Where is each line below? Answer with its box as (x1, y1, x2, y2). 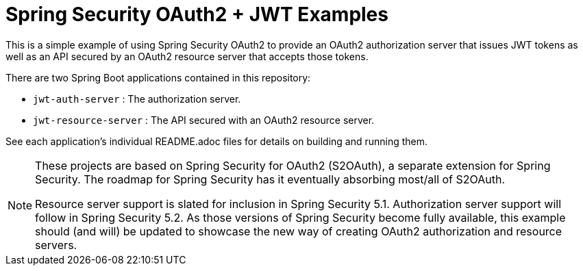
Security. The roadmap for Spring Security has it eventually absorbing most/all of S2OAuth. (35, 172, 506, 186)
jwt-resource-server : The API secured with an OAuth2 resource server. (33, 114, 375, 126)
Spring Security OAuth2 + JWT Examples (5, 3, 388, 26)
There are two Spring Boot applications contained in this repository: (5, 71, 311, 83)
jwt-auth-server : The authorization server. (33, 92, 241, 105)
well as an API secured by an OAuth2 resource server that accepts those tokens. (5, 50, 369, 62)
